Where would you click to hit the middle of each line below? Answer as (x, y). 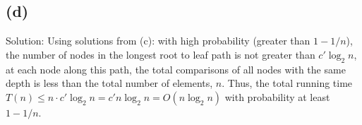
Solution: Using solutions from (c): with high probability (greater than (158, 41)
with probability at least (277, 96)
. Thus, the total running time (287, 83)
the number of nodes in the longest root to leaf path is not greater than (161, 54)
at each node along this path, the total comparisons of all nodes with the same (176, 69)
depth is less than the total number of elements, (109, 83)
